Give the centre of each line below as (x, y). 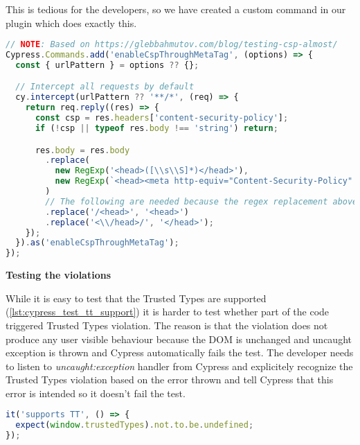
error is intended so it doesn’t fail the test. (96, 393)
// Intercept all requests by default (105, 87)
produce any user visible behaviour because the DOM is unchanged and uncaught (179, 339)
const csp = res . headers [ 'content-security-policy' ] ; (162, 118)
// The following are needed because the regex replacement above (201, 201)
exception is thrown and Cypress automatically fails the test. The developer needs (180, 352)
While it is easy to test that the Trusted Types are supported (136, 298)
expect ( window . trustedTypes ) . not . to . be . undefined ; (135, 425)
